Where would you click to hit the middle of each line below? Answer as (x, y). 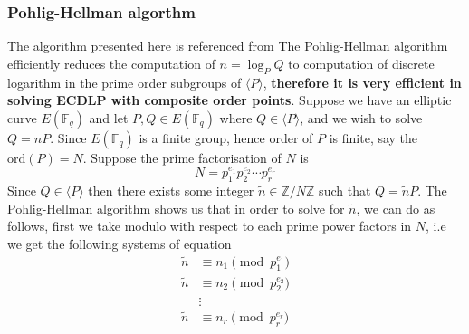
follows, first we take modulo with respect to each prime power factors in (210, 226)
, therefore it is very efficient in (362, 82)
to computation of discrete (361, 63)
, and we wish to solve (361, 117)
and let (109, 117)
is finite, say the (373, 137)
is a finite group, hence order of (226, 137)
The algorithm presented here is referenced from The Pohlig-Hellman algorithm (228, 46)
